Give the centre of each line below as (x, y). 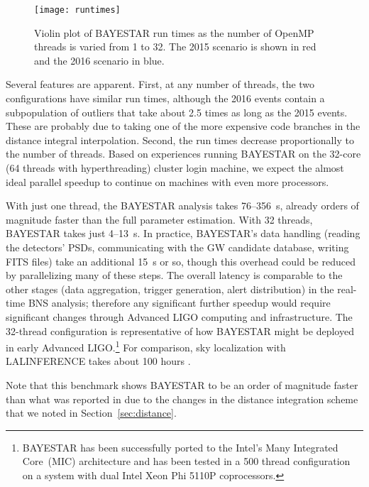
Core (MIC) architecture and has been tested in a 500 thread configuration (186, 461)
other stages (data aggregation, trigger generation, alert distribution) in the (170, 289)
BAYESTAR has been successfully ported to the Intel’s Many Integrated (180, 447)
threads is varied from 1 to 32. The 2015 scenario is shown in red (175, 46)
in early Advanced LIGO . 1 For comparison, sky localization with (146, 346)
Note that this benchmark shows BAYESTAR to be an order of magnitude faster (182, 384)
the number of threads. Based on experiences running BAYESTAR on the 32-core (183, 154)
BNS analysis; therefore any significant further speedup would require (179, 303)
